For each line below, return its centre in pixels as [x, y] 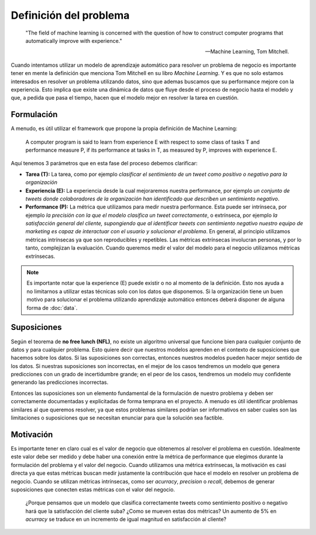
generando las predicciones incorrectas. [60, 382]
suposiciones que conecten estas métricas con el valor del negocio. [93, 489]
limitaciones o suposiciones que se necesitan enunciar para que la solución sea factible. [117, 418]
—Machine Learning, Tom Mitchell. [247, 52]
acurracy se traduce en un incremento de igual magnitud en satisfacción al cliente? [126, 519]
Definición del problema [70, 15]
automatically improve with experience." [74, 40]
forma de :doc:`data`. [52, 308]
